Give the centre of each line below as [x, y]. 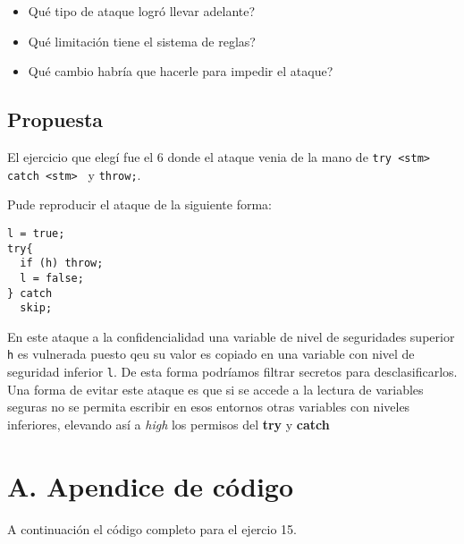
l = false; [52, 278]
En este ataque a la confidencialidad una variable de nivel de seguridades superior [231, 336]
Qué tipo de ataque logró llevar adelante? [142, 11]
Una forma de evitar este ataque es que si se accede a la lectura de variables [215, 389]
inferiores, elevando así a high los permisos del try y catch [169, 424]
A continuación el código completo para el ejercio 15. [152, 528]
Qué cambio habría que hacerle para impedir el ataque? [181, 71]
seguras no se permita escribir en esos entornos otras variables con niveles [209, 407]
